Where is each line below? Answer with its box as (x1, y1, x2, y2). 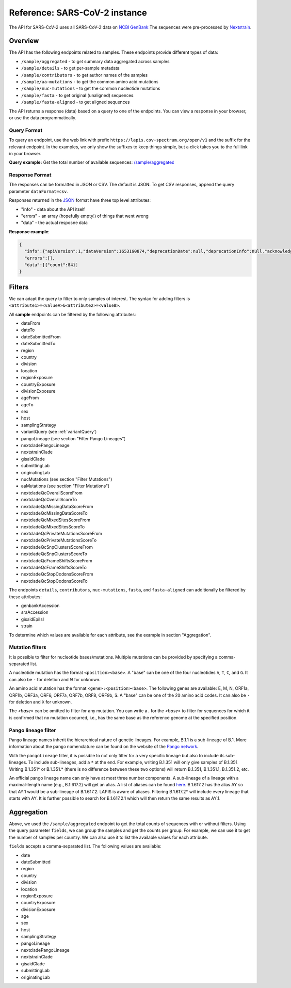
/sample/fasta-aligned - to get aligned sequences (21, 99, 130, 105)
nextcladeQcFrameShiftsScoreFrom (21, 558, 92, 563)
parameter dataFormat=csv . (9, 188, 68, 194)
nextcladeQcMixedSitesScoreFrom (21, 517, 91, 523)
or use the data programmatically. (9, 114, 77, 121)
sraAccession (21, 609, 48, 615)
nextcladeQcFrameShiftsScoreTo (21, 565, 87, 571)
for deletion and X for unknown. (9, 699, 72, 705)
